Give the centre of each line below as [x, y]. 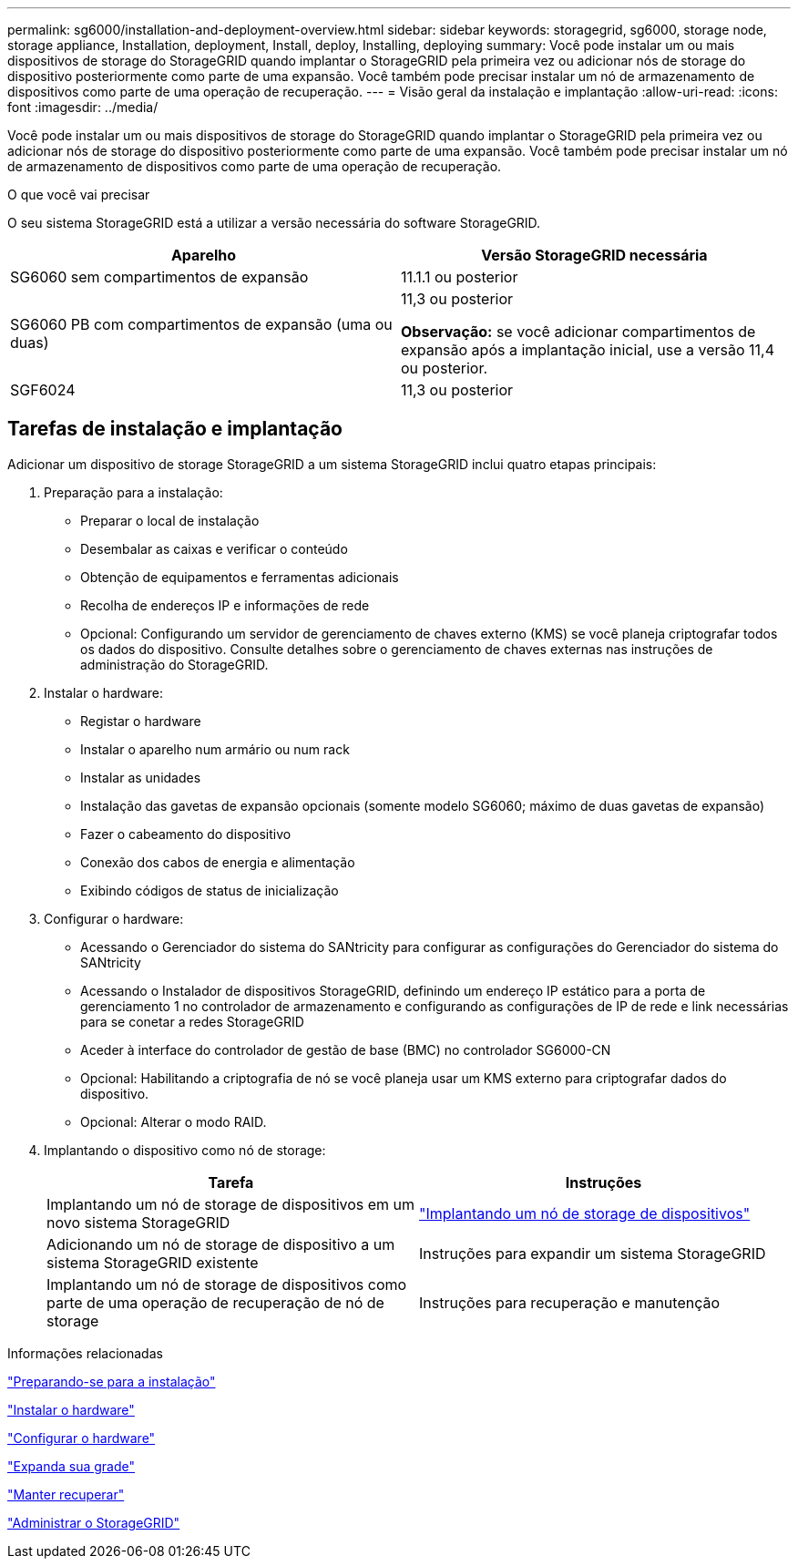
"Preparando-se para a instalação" [112, 1381]
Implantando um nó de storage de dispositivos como [227, 1284]
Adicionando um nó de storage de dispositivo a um [221, 1244]
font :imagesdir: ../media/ [83, 107]
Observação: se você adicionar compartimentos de [578, 332]
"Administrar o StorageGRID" [94, 1522]
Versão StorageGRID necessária [594, 255]
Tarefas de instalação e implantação [175, 429]
